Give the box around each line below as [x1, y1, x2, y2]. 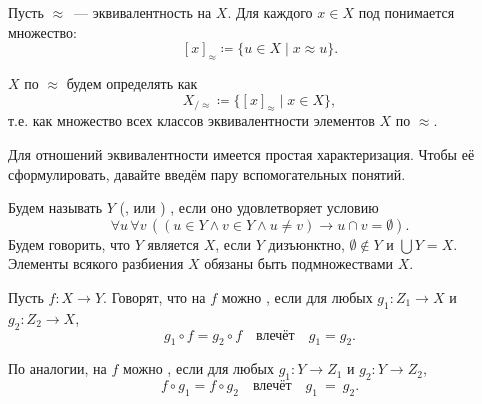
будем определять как [66, 72, 198, 93]
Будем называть [8, 197, 103, 218]
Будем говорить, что [8, 233, 131, 254]
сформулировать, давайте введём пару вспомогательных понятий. [8, 163, 406, 184]
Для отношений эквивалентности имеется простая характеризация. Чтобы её [8, 143, 475, 164]
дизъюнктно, [268, 233, 345, 254]
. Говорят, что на [103, 286, 206, 307]
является [147, 233, 200, 254]
